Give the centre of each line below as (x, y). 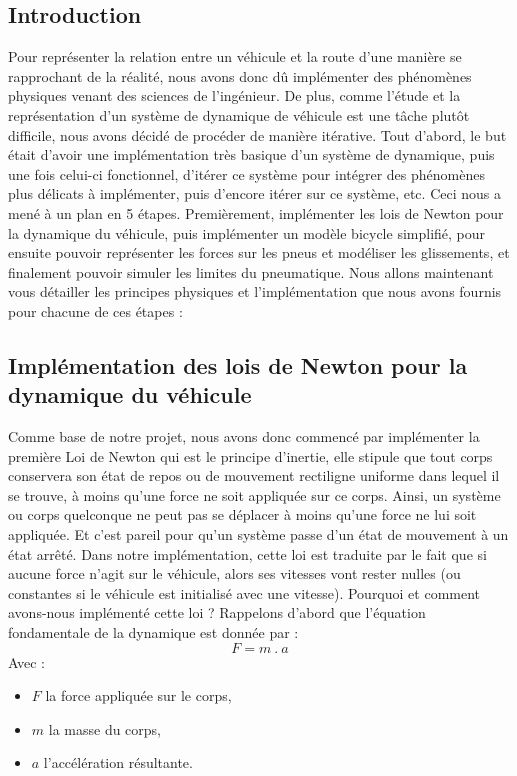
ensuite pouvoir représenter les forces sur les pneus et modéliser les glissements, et (259, 252)
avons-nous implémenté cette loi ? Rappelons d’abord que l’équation (217, 612)
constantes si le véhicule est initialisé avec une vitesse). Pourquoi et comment (244, 592)
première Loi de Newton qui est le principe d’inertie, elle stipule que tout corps (250, 455)
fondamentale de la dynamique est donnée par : (153, 632)
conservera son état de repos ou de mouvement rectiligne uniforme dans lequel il (254, 475)
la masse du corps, (105, 728)
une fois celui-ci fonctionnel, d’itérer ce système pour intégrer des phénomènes (246, 173)
